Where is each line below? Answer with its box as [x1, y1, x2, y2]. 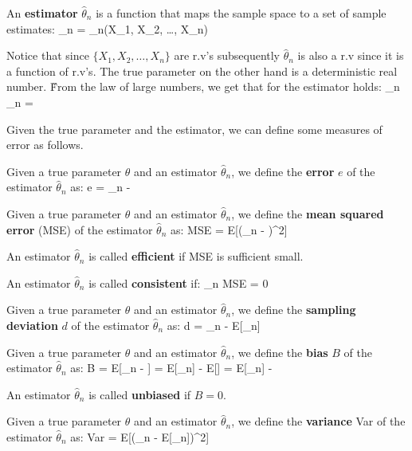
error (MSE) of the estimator [6, 221, 153, 237]
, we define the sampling [231, 301, 356, 318]
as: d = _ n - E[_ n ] [167, 316, 261, 333]
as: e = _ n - [70, 178, 131, 195]
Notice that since [6, 47, 89, 64]
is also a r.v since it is [297, 47, 404, 64]
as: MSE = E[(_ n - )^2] [171, 221, 288, 237]
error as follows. [6, 136, 84, 153]
